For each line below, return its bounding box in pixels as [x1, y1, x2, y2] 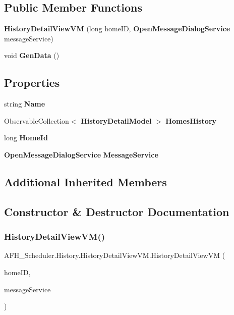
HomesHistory [165, 115, 217, 126]
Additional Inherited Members [4, 174, 167, 189]
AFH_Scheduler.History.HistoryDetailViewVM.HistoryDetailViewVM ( [4, 250, 225, 260]
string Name [4, 98, 45, 109]
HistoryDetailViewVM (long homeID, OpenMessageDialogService [4, 23, 230, 34]
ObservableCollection [4, 115, 69, 126]
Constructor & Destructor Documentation [4, 203, 229, 219]
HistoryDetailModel [81, 115, 152, 126]
